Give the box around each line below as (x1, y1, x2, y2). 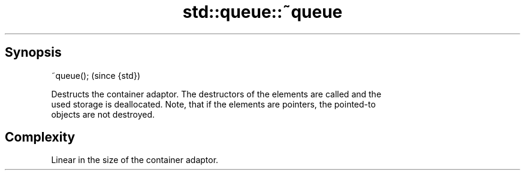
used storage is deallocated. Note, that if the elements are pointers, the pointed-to (51, 99, 376, 109)
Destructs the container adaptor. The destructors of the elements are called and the (51, 88, 382, 99)
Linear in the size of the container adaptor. (51, 155, 219, 165)
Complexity (5, 130, 76, 145)
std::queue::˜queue (182, 2, 343, 22)
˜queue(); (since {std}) (51, 70, 140, 81)
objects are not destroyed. (51, 109, 155, 119)
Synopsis (5, 45, 62, 60)
